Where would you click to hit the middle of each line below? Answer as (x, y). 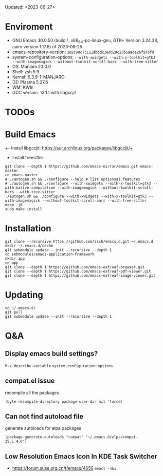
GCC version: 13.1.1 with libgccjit (44, 92)
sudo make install (24, 209)
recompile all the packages (32, 393)
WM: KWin (23, 87)
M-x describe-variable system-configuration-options (59, 366)
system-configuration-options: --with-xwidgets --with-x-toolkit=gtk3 (84, 57)
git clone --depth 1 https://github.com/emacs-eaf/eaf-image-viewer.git (80, 275)
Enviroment (29, 27)
